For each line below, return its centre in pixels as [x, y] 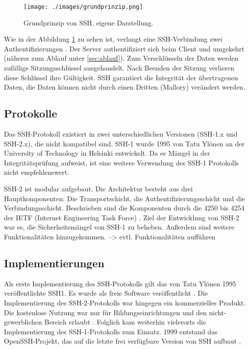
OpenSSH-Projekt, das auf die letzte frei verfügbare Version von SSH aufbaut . [123, 341]
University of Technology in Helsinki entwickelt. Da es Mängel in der [107, 153]
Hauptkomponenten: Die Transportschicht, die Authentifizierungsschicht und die [124, 198]
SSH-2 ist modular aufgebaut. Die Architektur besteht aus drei [99, 188]
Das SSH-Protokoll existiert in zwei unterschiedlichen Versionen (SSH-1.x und [121, 134]
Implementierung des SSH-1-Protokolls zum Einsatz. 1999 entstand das [111, 331]
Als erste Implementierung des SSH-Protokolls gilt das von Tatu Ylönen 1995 [120, 283]
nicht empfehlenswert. [37, 172]
